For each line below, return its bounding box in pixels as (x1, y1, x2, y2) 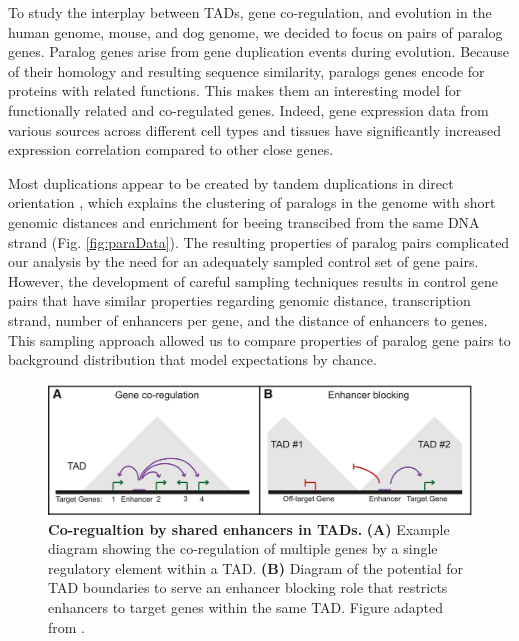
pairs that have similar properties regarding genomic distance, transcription (8, 290, 471, 311)
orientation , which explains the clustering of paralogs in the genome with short (8, 192, 496, 213)
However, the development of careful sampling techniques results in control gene (8, 270, 499, 291)
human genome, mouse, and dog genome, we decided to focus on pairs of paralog (8, 21, 503, 42)
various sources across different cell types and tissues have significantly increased (8, 119, 501, 140)
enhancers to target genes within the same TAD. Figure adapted (48, 596, 444, 617)
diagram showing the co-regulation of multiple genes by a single (48, 538, 438, 559)
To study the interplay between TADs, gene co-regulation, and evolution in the (8, 2, 492, 22)
